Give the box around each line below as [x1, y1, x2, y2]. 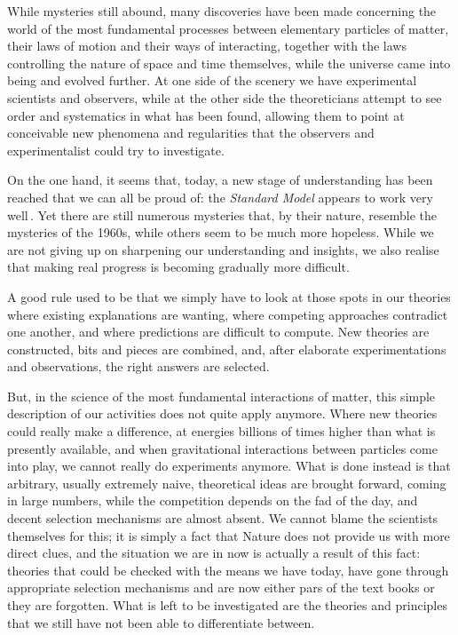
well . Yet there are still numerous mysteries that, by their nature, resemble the [7, 205, 438, 224]
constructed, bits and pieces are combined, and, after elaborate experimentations [7, 339, 446, 358]
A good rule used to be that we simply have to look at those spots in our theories [7, 287, 451, 306]
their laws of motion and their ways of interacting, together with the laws [7, 36, 407, 55]
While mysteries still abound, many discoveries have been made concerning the [7, 2, 437, 20]
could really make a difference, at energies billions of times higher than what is [7, 422, 436, 441]
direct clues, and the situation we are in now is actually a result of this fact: [7, 544, 421, 562]
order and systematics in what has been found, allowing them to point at [7, 106, 405, 124]
